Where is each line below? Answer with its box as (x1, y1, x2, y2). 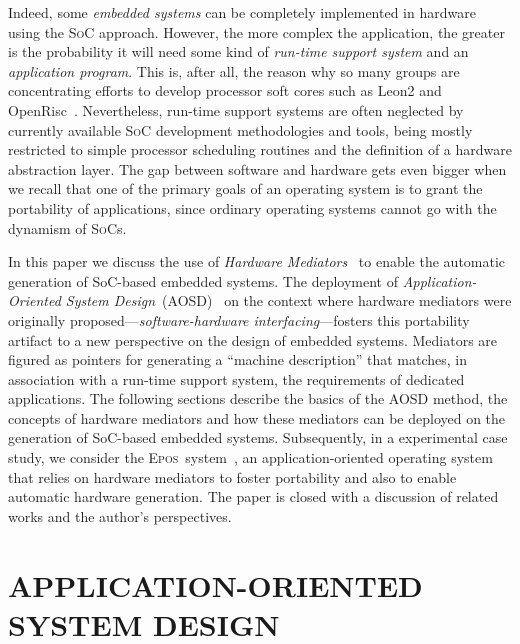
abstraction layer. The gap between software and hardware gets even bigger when (8, 158, 507, 179)
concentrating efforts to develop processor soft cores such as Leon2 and (8, 80, 442, 101)
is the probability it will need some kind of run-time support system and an (8, 41, 469, 62)
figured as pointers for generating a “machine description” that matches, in (8, 349, 468, 370)
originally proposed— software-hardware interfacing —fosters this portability (8, 309, 470, 330)
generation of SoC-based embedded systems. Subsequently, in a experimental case (8, 427, 508, 448)
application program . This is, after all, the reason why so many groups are (8, 60, 460, 81)
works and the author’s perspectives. (8, 505, 232, 526)
